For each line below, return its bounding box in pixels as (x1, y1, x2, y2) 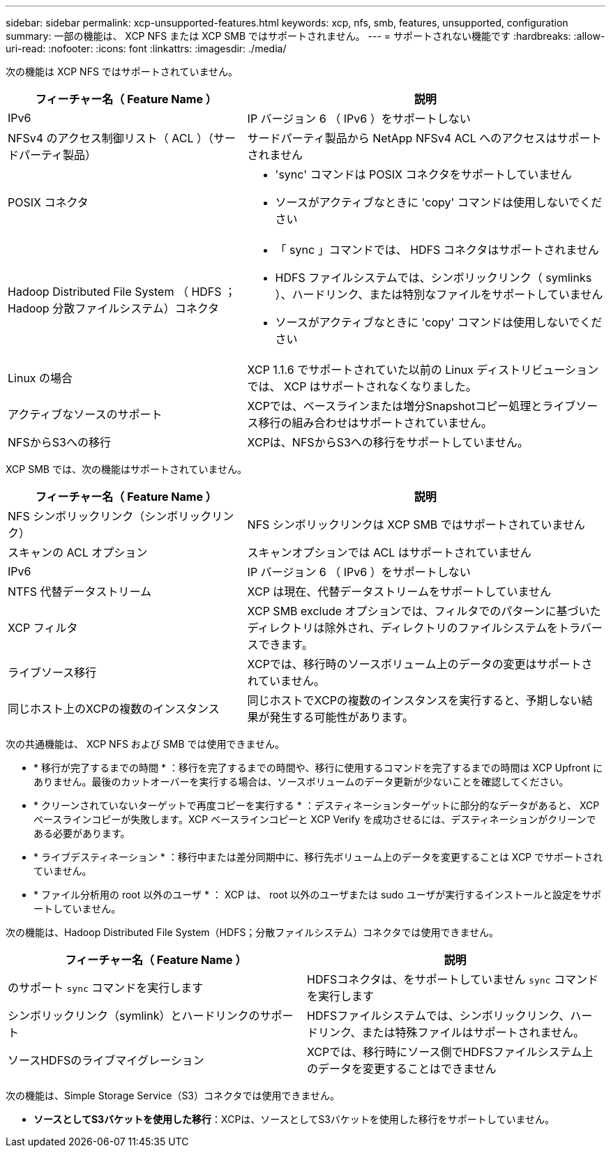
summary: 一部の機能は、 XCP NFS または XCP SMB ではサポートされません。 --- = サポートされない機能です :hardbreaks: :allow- (6, 30, 605, 42)
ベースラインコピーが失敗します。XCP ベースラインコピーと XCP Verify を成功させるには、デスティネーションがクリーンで (33, 813, 596, 825)
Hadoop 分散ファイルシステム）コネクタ (8, 301, 220, 315)
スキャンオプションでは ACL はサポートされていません (247, 545, 531, 559)
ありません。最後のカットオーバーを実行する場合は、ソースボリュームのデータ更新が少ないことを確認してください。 (33, 776, 569, 787)
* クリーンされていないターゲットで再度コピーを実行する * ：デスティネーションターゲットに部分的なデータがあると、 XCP (33, 799, 600, 811)
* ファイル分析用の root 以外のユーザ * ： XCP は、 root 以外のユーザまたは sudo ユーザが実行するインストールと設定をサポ (33, 889, 601, 900)
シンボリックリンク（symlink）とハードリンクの (8, 1009, 260, 1023)
